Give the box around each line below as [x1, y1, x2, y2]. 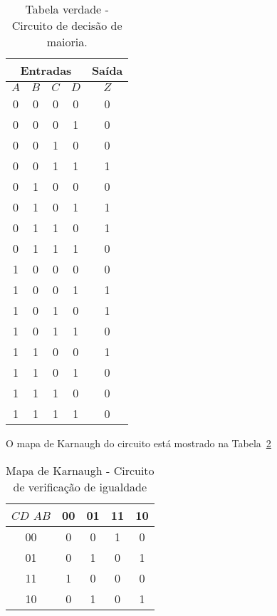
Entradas [20, 62, 72, 78]
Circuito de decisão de [11, 17, 122, 33]
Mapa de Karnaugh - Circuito [6, 461, 155, 479]
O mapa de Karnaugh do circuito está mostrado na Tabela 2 [6, 436, 271, 450]
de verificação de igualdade [13, 478, 147, 495]
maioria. [46, 33, 88, 50]
